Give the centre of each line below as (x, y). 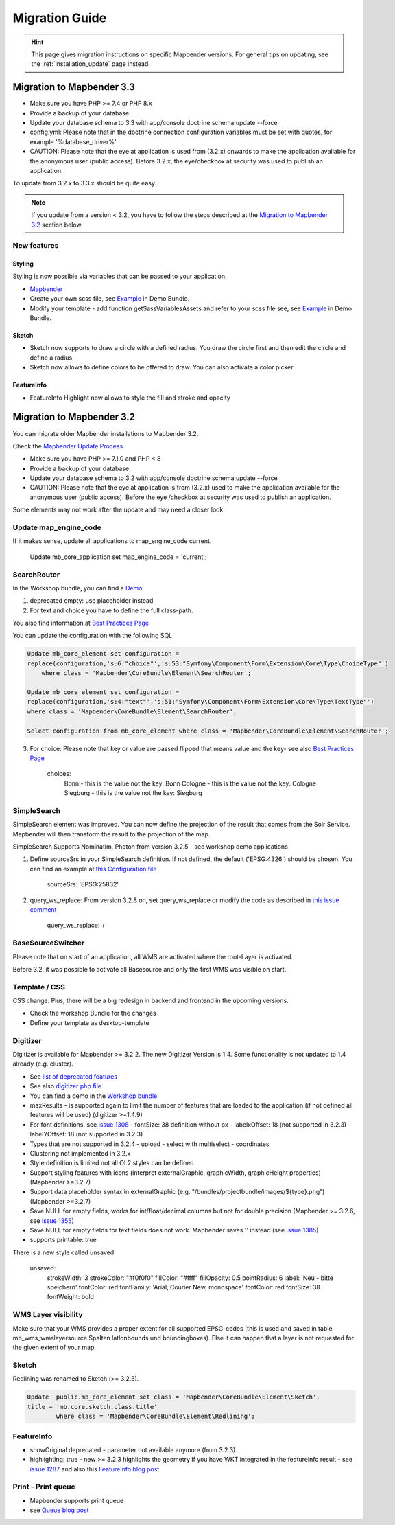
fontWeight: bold (70, 1297)
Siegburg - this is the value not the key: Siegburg (133, 793)
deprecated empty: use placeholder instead (92, 601)
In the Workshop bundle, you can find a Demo (77, 588)
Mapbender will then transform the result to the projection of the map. (111, 834)
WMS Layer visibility (48, 1315)
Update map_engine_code (57, 527)
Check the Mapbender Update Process (68, 446)
